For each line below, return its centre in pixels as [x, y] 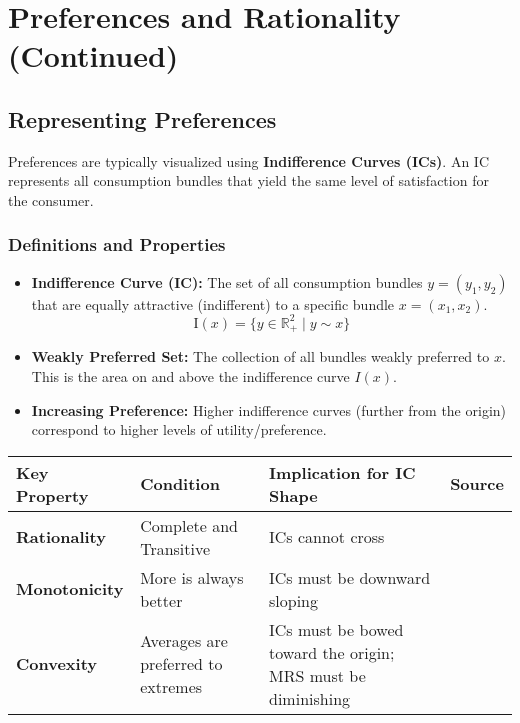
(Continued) [93, 55]
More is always [192, 577]
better [161, 600]
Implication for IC [342, 472]
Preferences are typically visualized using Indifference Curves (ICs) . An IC [248, 160]
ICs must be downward [350, 577]
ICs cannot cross [327, 537]
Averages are [184, 641]
